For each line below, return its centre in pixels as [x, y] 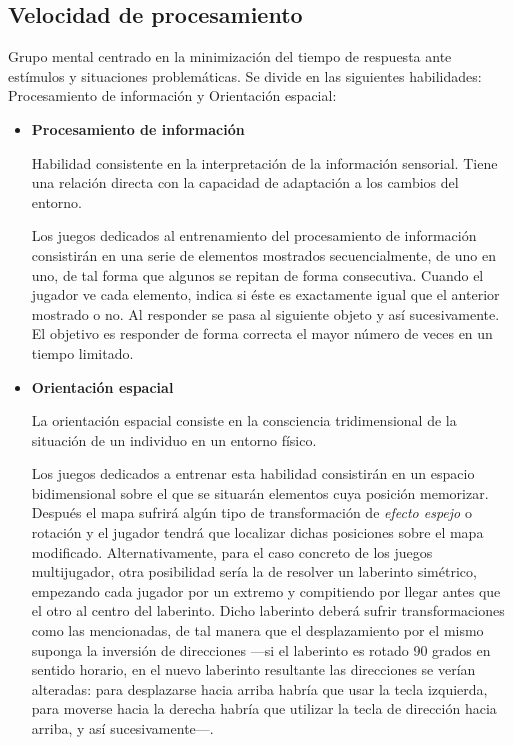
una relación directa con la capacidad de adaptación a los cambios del [245, 182]
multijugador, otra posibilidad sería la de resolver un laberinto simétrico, [254, 571]
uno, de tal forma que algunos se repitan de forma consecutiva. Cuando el [257, 274]
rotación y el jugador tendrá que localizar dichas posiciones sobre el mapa [257, 532]
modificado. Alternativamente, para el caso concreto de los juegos [232, 551]
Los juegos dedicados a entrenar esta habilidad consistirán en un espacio [253, 473]
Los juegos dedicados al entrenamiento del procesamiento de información [254, 235]
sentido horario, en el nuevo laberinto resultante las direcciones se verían [253, 669]
